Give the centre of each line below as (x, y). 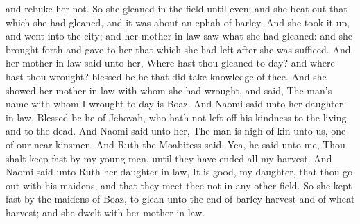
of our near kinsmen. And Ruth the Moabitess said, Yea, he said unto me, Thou (175, 144)
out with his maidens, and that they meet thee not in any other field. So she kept (179, 185)
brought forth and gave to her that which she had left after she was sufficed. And (178, 49)
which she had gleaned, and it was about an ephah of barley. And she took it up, (178, 22)
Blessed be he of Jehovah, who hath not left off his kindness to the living (192, 117)
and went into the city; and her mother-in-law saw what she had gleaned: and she (179, 36)
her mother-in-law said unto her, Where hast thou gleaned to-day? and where (170, 63)
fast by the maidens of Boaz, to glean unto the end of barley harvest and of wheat (180, 199)
